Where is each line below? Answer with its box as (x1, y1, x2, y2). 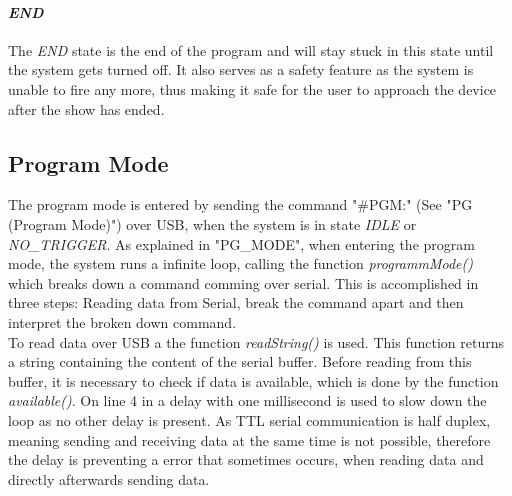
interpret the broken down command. (8, 311, 237, 332)
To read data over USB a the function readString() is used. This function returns (8, 331, 504, 352)
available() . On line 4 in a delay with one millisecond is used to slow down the (8, 390, 487, 411)
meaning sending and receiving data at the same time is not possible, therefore (8, 429, 491, 450)
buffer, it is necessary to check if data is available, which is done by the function (8, 370, 499, 391)
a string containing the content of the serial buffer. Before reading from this (8, 351, 472, 372)
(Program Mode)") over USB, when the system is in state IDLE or (8, 213, 417, 234)
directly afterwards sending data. (8, 468, 210, 489)
